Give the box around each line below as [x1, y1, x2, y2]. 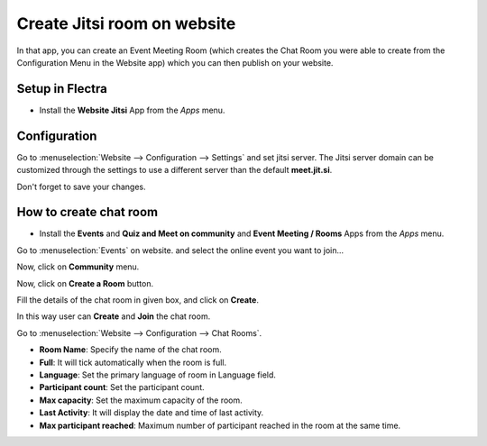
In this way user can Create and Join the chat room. [16, 311, 211, 322]
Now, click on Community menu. [16, 261, 140, 272]
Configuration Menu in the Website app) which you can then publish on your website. [16, 57, 334, 68]
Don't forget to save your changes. [16, 181, 146, 192]
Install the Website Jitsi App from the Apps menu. [39, 105, 225, 115]
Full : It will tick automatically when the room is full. [39, 357, 227, 368]
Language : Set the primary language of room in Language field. [39, 369, 277, 380]
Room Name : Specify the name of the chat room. [39, 344, 222, 355]
